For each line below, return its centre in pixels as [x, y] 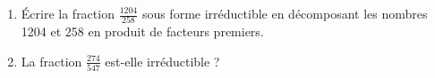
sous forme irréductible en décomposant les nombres [285, 13]
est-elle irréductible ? [162, 61]
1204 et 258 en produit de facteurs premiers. [142, 31]
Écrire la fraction [68, 13]
